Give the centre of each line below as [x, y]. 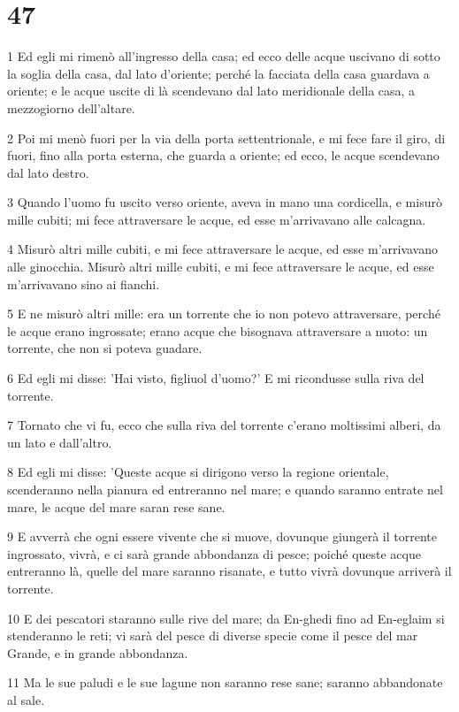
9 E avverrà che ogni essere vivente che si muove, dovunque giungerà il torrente [222, 536]
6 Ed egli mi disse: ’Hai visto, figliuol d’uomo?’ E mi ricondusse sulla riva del [216, 378]
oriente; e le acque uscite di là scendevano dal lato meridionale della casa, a [211, 91]
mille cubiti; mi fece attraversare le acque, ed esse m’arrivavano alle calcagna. [217, 219]
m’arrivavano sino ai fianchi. [84, 283]
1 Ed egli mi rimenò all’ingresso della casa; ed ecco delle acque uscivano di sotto [224, 56]
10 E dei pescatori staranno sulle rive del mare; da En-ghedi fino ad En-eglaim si [226, 618]
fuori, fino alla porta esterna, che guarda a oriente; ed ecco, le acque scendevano [223, 155]
